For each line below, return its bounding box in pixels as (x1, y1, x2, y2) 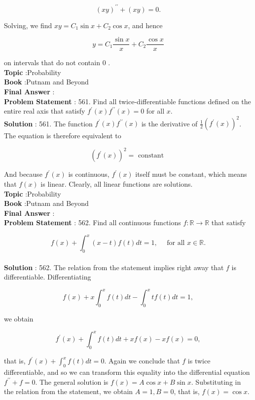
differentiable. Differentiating (4, 272, 91, 282)
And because (4, 169, 42, 179)
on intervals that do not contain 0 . (4, 57, 110, 68)
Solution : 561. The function (4, 118, 93, 128)
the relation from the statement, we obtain (4, 386, 133, 397)
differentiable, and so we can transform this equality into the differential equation (4, 366, 250, 377)
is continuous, (68, 169, 109, 179)
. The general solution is (35, 376, 109, 387)
